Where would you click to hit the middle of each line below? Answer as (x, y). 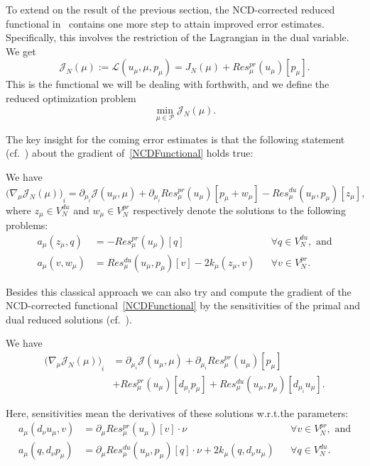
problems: (27, 225)
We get (21, 51)
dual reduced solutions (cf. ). (69, 319)
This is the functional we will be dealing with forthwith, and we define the (168, 84)
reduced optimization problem (71, 98)
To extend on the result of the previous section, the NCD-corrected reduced (170, 9)
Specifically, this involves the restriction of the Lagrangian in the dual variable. (178, 37)
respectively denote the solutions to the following (239, 210)
